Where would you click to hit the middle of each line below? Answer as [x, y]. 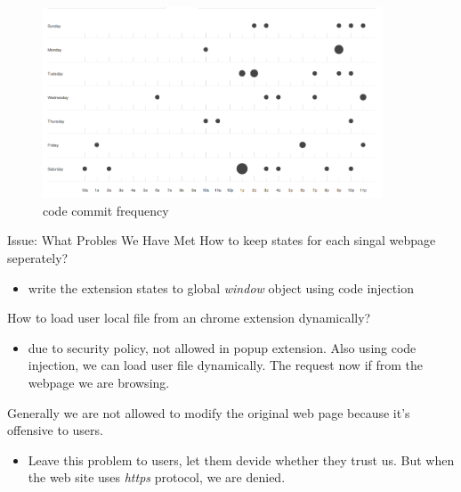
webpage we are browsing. [99, 382]
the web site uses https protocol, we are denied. [157, 477]
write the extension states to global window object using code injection [221, 287]
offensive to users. [55, 430]
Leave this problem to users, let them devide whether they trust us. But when [241, 459]
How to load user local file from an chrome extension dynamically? [189, 318]
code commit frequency [106, 210]
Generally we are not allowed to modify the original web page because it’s [209, 412]
